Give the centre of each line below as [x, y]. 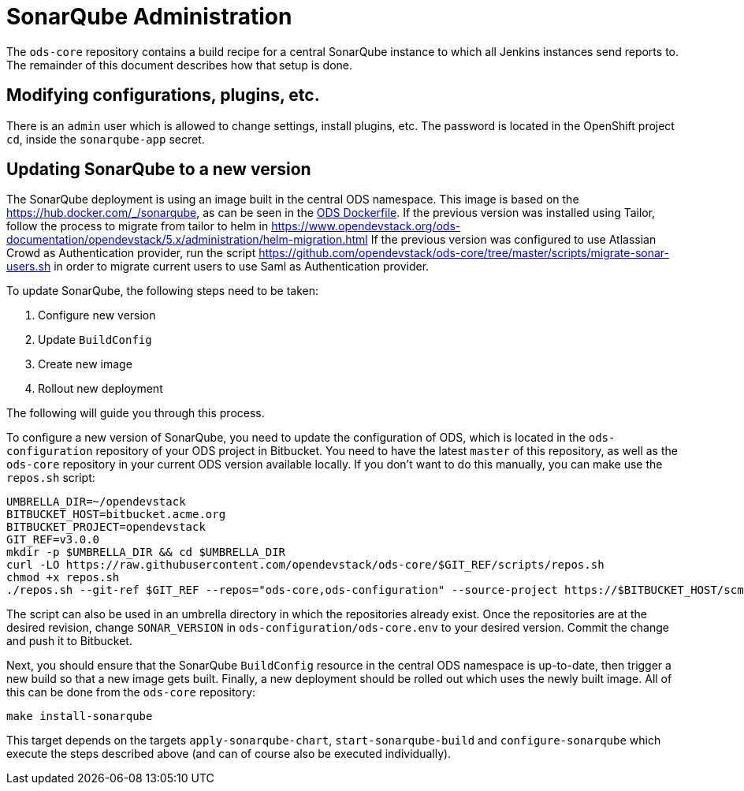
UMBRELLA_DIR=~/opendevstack [96, 502]
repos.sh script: [51, 478]
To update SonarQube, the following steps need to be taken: [163, 291]
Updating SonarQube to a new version [159, 170]
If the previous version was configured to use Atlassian [513, 240]
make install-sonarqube [80, 716]
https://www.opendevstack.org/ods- [366, 226]
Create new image [85, 364]
